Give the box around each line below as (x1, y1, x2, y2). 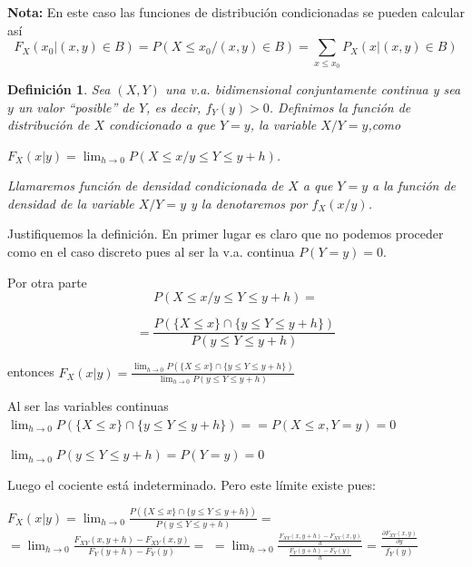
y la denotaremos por (191, 193, 308, 212)
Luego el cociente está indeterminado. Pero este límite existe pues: (7, 474, 376, 494)
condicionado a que (108, 115, 215, 134)
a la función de (372, 176, 457, 195)
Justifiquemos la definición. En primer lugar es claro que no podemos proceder (7, 224, 444, 243)
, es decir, (146, 97, 202, 116)
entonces (7, 362, 54, 381)
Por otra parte (7, 272, 87, 291)
